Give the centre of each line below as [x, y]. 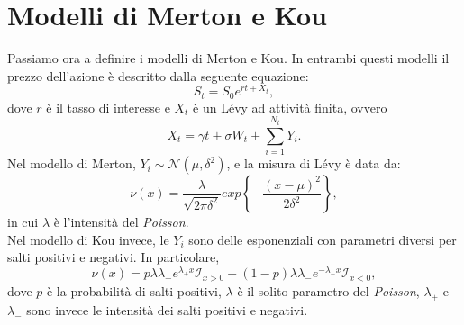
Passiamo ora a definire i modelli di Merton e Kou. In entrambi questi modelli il [228, 58]
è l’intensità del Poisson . [121, 222]
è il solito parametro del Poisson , [328, 291]
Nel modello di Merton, [72, 163]
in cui [23, 222]
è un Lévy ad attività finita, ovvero [290, 107]
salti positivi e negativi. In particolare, [114, 257]
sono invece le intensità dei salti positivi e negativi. [167, 310]
